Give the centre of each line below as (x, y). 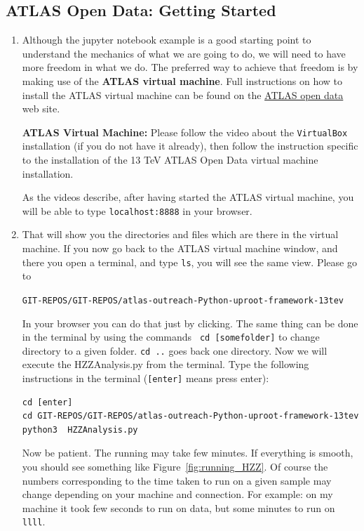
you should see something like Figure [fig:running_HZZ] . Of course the (175, 467)
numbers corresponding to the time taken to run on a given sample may (177, 480)
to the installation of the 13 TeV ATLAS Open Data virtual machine (170, 160)
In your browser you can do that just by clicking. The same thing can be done (190, 323)
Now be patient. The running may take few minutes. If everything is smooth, (188, 453)
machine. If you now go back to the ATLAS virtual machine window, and (180, 248)
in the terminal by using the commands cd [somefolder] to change (171, 337)
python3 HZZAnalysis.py (80, 430)
